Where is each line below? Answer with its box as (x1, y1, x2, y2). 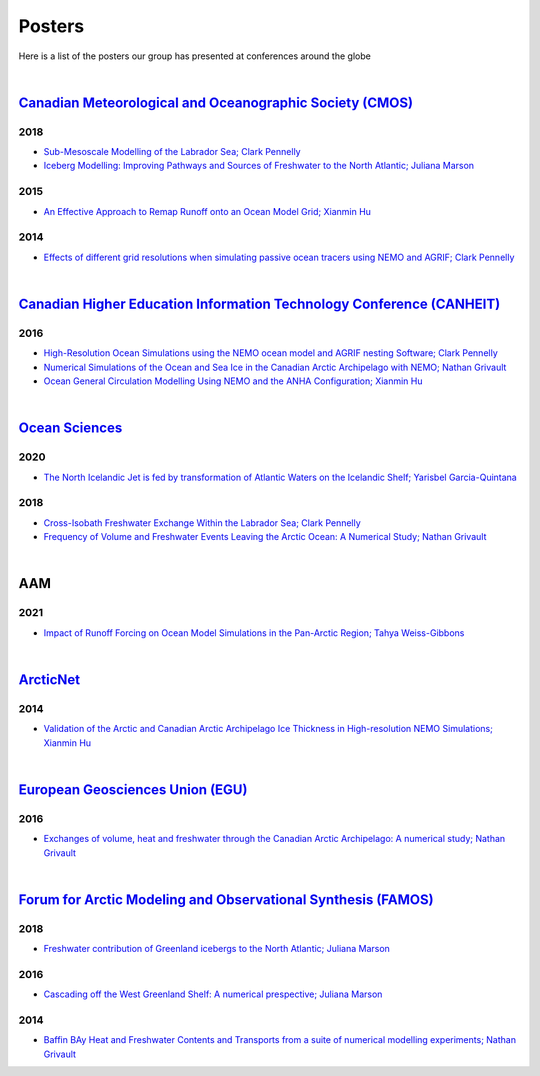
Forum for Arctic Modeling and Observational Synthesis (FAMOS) (18, 891, 434, 908)
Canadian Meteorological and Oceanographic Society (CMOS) (18, 94, 414, 111)
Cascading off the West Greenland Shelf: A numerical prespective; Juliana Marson (43, 988, 383, 1000)
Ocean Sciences (18, 420, 123, 437)
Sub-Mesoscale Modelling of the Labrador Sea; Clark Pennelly (43, 146, 301, 158)
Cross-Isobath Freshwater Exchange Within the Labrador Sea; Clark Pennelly (43, 516, 362, 529)
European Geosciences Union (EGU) (18, 781, 248, 798)
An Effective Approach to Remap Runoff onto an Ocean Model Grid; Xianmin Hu (43, 205, 372, 217)
